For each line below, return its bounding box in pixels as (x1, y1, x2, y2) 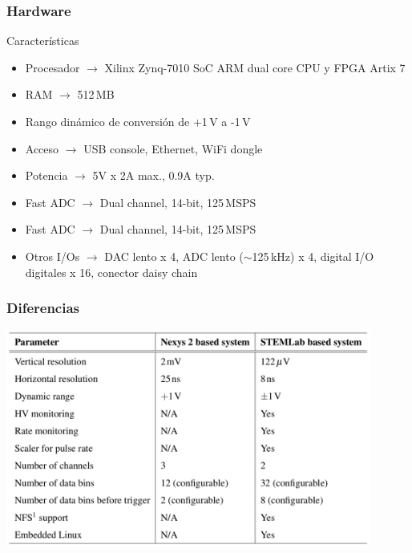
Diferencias (6, 298, 79, 318)
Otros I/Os (25, 247, 80, 264)
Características (6, 32, 79, 49)
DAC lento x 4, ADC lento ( (104, 247, 244, 264)
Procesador (25, 59, 80, 75)
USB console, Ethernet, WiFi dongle (83, 140, 263, 157)
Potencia (25, 167, 68, 184)
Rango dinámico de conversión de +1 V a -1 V (25, 113, 251, 129)
